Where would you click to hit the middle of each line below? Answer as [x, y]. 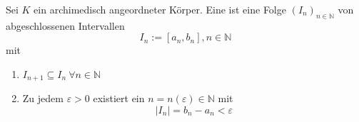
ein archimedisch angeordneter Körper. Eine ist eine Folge [160, 9]
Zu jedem [43, 98]
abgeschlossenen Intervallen [65, 25]
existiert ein [119, 98]
